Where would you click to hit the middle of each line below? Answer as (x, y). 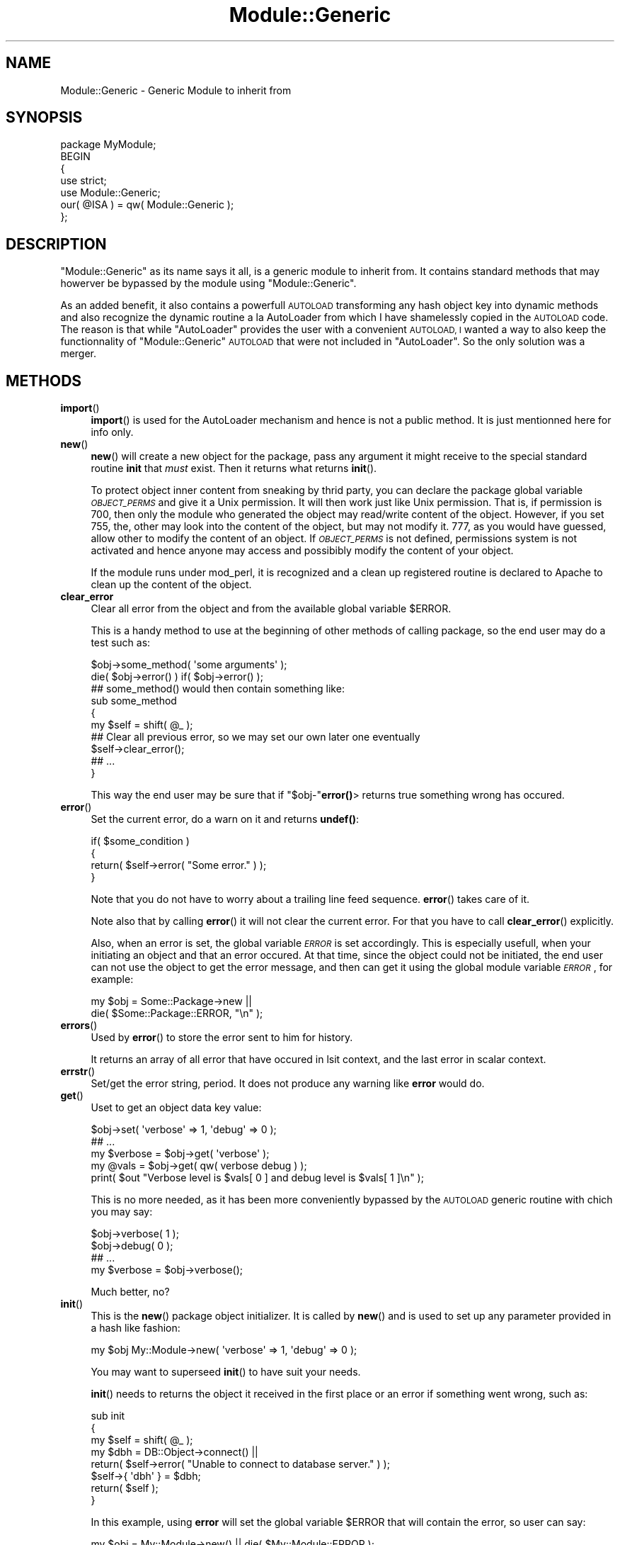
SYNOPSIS (44, 118)
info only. (112, 432)
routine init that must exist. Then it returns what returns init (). (234, 468)
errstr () (78, 1072)
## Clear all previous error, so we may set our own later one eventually (256, 737)
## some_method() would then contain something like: (218, 689)
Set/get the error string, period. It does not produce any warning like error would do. (288, 1084)
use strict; (84, 181)
